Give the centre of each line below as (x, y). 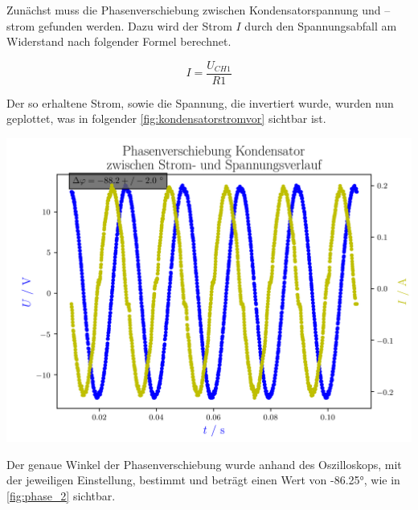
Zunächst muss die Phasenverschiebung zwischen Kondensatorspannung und (194, 10)
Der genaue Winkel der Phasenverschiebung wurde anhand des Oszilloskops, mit (204, 464)
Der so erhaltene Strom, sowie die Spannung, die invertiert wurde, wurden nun (200, 102)
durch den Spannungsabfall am (321, 25)
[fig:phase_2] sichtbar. (61, 495)
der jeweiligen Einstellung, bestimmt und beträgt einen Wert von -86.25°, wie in (203, 480)
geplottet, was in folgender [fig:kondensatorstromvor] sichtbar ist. (166, 118)
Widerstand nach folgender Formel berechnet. (119, 41)
